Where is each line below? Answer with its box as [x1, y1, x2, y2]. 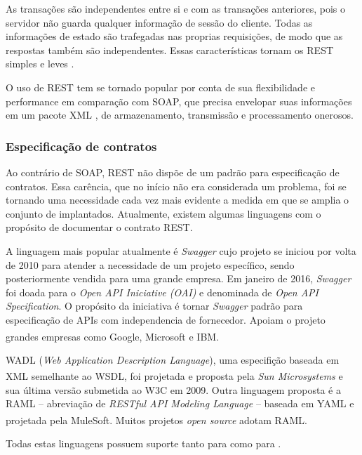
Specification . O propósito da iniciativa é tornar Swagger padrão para [6, 298, 303, 313]
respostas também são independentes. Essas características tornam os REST [6, 42, 334, 57]
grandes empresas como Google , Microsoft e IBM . [6, 329, 220, 343]
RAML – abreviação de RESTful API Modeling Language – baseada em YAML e [6, 396, 354, 411]
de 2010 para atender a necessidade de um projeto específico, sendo [6, 257, 295, 272]
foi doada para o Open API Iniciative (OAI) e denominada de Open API [6, 284, 319, 299]
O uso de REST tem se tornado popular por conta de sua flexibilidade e [6, 79, 315, 94]
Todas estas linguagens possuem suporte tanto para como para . [6, 436, 281, 451]
